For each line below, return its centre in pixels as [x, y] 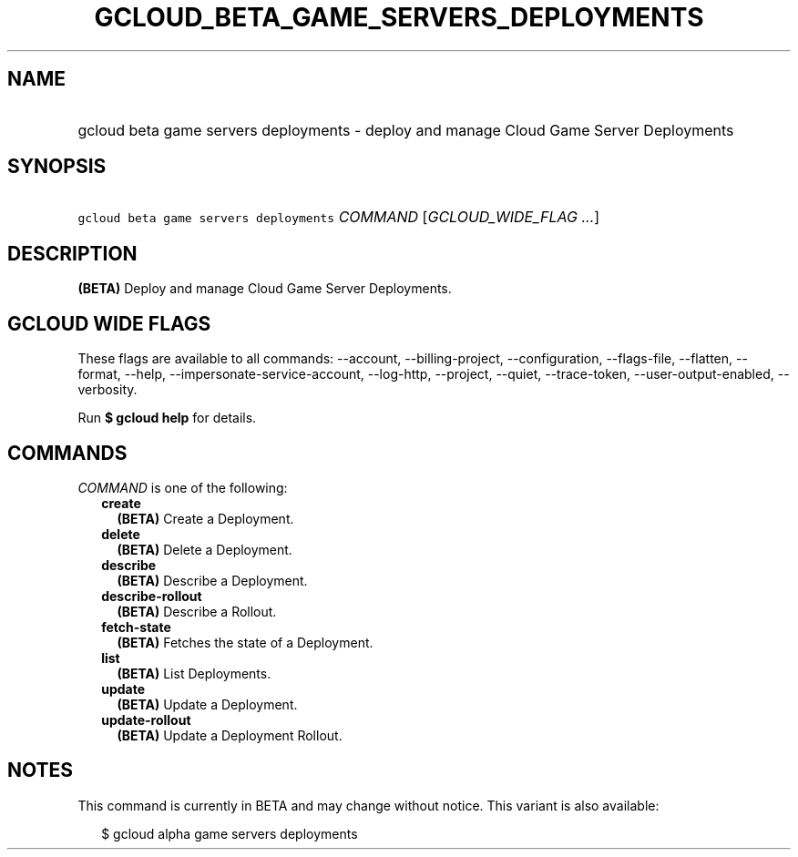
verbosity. [107, 390]
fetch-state [136, 627]
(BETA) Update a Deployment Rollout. [230, 735]
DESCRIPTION [72, 253]
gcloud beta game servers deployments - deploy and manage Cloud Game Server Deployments [406, 130]
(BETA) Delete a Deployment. [205, 549]
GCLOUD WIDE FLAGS [109, 323]
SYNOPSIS [57, 167]
